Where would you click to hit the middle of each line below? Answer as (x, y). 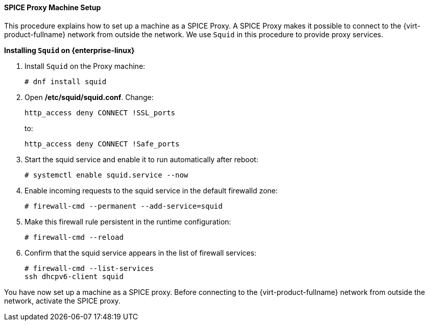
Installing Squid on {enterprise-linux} (69, 50)
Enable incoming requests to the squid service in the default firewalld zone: (151, 190)
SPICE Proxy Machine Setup (53, 7)
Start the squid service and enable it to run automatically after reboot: (141, 159)
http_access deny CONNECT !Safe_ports (102, 144)
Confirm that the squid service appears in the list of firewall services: (140, 253)
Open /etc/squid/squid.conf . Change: (89, 97)
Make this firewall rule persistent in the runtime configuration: (128, 221)
